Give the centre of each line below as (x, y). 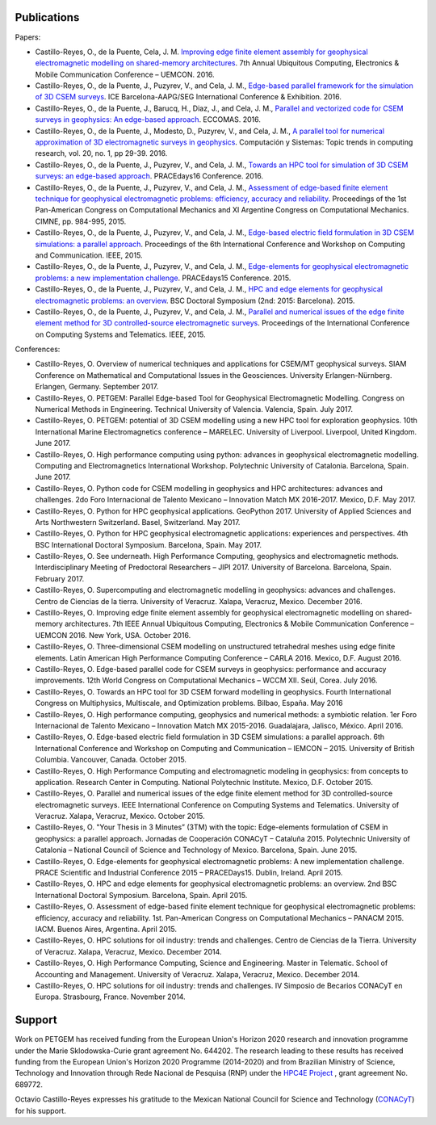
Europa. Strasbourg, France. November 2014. (110, 997)
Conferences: (38, 349)
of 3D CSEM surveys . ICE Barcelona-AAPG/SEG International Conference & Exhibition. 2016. (189, 97)
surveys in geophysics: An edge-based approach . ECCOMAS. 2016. (148, 120)
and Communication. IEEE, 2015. (89, 255)
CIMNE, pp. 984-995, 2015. (81, 221)
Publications (47, 17)
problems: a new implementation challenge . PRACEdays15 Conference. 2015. (163, 278)
